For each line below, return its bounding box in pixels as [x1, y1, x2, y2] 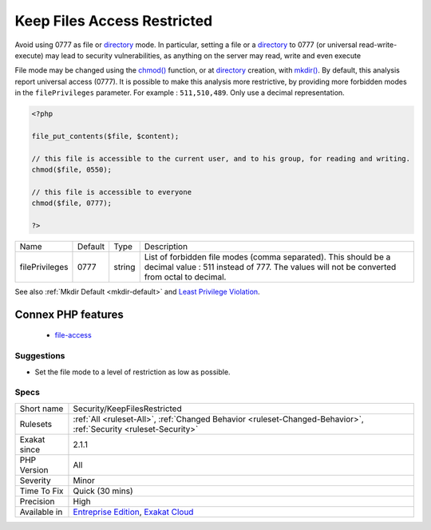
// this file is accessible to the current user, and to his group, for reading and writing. [31, 154, 411, 163]
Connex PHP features [14, 307, 124, 321]
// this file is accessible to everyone [31, 188, 192, 196]
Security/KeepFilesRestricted [73, 403, 183, 414]
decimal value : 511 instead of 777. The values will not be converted [144, 261, 397, 272]
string [113, 261, 136, 272]
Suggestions [14, 350, 65, 362]
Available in [19, 506, 63, 517]
